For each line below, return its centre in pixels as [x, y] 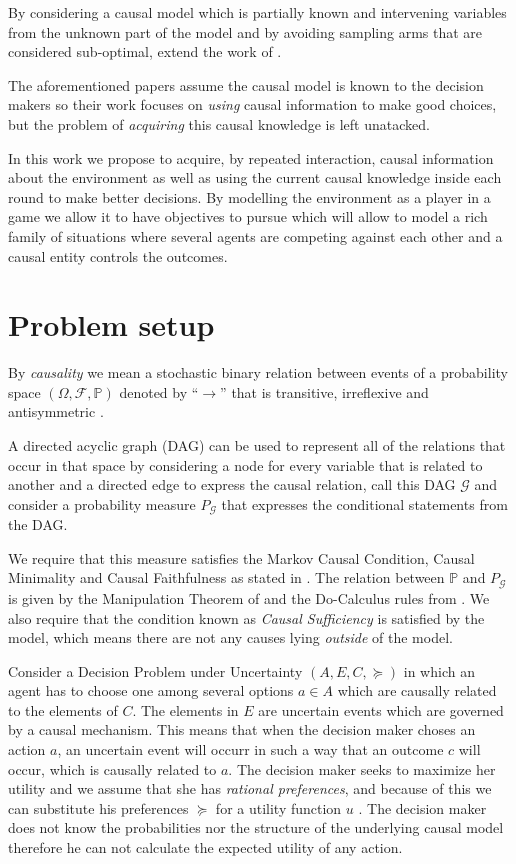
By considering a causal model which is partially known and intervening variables [257, 12]
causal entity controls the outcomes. [118, 255]
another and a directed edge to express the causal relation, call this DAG [232, 484]
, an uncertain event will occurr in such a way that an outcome [250, 749]
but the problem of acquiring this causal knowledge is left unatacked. [219, 123]
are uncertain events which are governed [381, 709]
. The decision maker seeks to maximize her [362, 768]
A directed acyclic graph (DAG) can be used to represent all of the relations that [257, 445]
